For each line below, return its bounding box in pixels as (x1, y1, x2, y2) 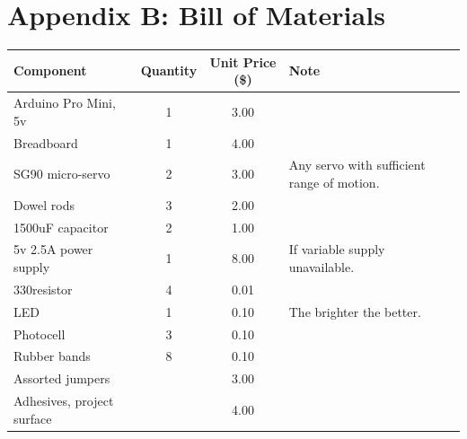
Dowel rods (13, 195, 75, 214)
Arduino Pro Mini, (13, 93, 116, 112)
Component (13, 61, 87, 80)
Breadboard (13, 133, 78, 152)
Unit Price (209, 52, 277, 71)
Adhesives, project (13, 391, 114, 410)
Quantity (140, 61, 198, 80)
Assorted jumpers (13, 369, 110, 388)
